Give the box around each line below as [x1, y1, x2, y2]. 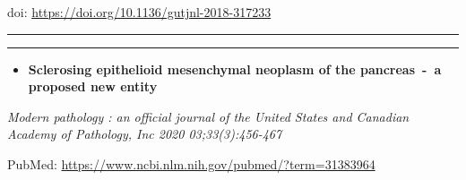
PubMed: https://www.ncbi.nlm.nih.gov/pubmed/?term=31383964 [7, 154, 375, 173]
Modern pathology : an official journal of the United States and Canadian [7, 107, 410, 125]
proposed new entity [28, 77, 158, 96]
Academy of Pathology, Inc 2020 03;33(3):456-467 [7, 124, 282, 143]
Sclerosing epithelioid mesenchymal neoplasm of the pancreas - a [28, 59, 442, 78]
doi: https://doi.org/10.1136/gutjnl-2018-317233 [7, 3, 272, 21]
